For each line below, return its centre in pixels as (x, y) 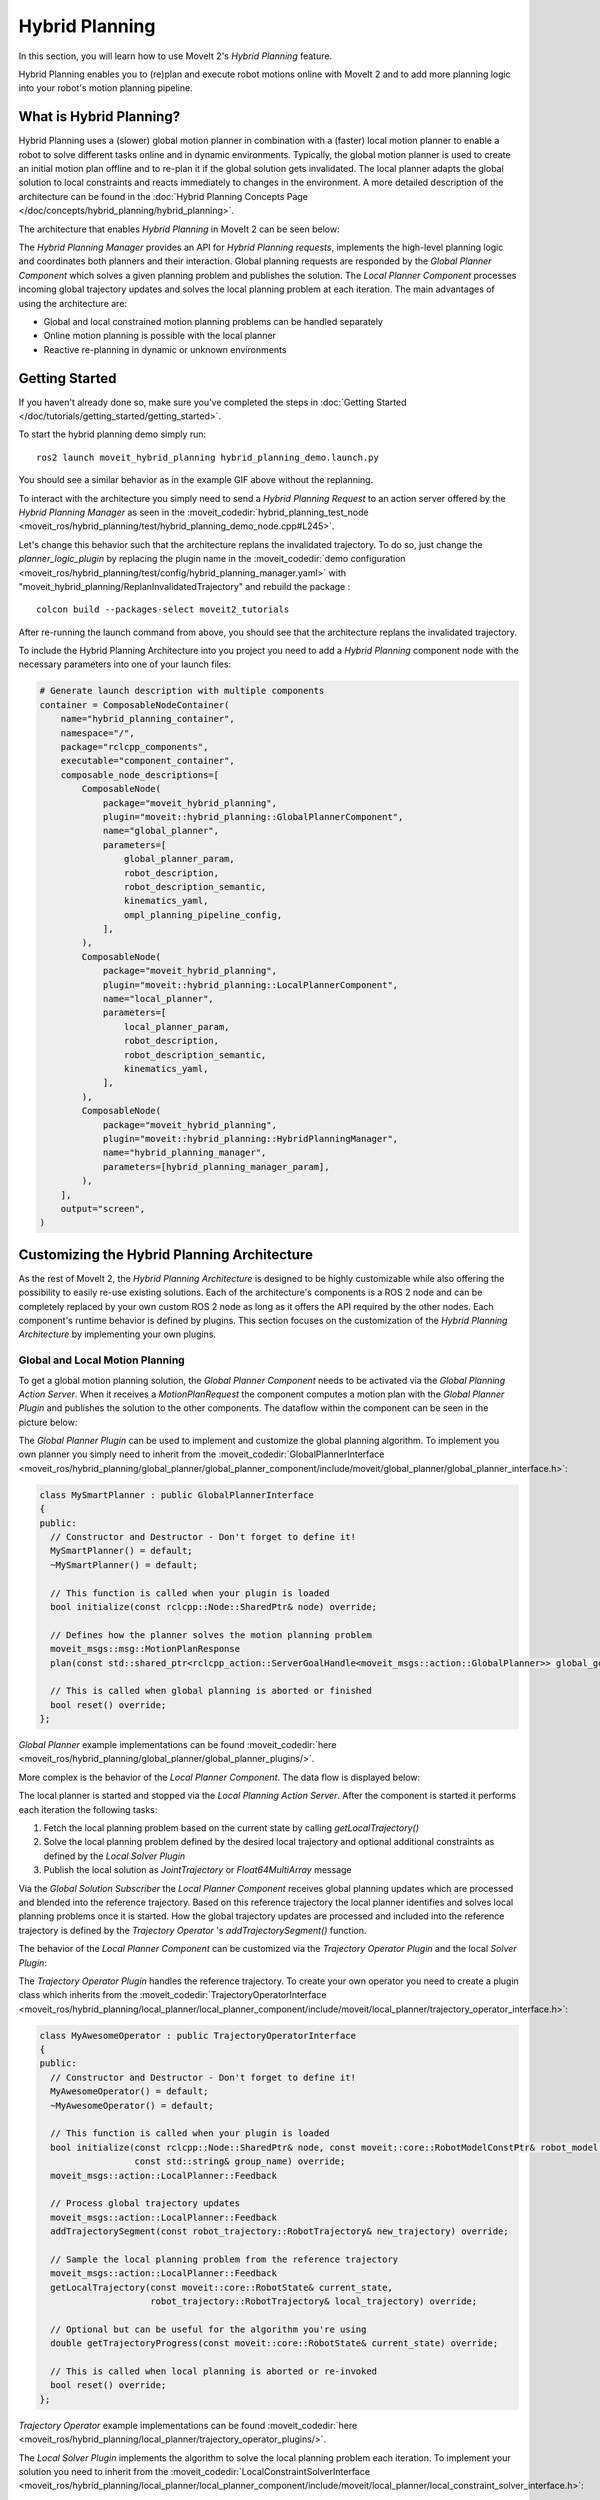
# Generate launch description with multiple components (182, 691)
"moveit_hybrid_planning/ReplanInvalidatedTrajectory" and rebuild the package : (184, 586)
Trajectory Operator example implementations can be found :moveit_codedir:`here (188, 2425)
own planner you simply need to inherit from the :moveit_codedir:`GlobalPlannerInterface (201, 1454)
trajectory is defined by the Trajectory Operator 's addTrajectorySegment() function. (192, 1930)
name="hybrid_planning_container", (147, 719)
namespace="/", (97, 733)
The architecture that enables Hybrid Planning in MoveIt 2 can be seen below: (179, 229)
